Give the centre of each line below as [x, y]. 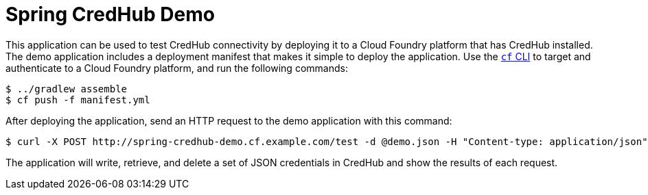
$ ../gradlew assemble [67, 89]
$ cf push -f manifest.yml [78, 100]
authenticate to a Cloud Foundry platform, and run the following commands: [177, 68]
